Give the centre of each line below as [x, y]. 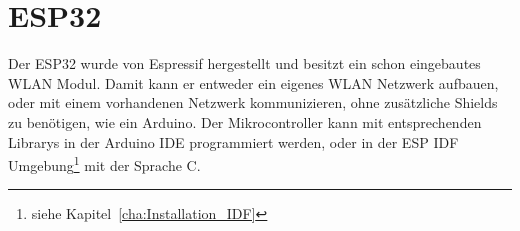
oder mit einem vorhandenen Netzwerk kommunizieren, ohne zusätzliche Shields [253, 102]
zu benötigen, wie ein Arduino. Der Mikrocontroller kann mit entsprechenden [245, 121]
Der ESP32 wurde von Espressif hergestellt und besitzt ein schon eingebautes [244, 63]
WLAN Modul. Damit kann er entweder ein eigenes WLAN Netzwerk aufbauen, [253, 82]
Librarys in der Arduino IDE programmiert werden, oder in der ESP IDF [233, 141]
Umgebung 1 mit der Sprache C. [104, 163]
